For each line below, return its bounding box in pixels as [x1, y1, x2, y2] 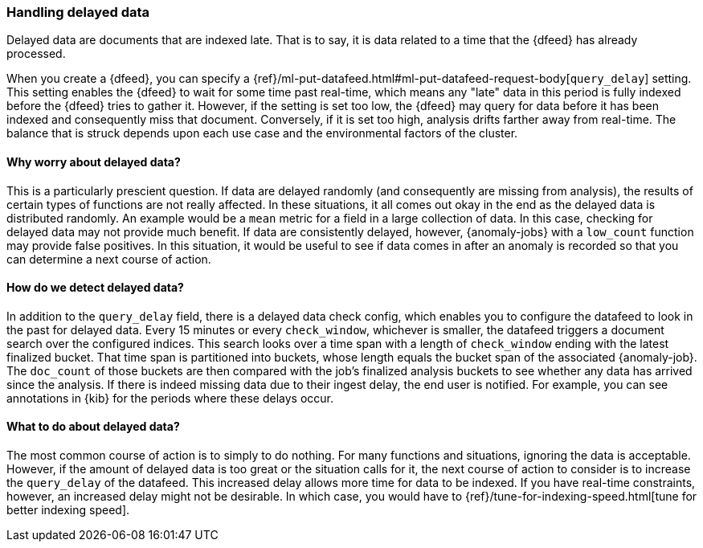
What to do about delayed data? [6, 419, 180, 434]
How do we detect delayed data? [6, 280, 184, 295]
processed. [6, 47, 66, 61]
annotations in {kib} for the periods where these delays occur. [6, 391, 334, 405]
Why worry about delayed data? [6, 154, 181, 169]
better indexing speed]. [6, 503, 130, 517]
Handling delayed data [6, 4, 150, 20]
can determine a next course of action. [6, 252, 211, 266]
